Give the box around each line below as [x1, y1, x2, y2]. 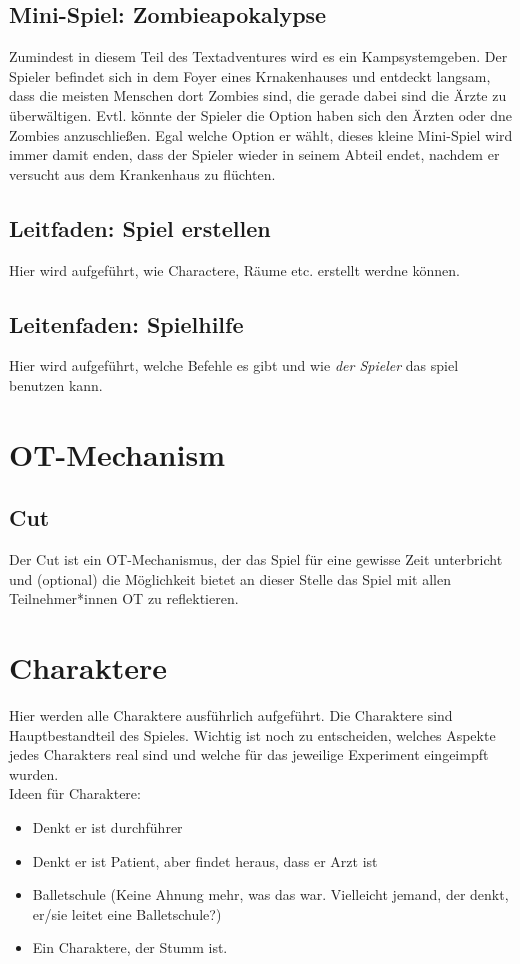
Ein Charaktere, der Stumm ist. [32, 937, 228, 958]
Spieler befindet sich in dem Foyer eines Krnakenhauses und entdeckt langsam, [9, 65, 491, 86]
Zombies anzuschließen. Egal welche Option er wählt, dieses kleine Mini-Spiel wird [9, 124, 513, 145]
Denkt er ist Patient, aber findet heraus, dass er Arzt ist [32, 850, 378, 871]
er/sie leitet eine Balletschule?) [32, 903, 222, 924]
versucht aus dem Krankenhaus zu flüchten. [9, 163, 276, 184]
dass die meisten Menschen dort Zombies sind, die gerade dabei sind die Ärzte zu [9, 85, 507, 106]
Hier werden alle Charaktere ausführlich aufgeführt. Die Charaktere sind [9, 705, 453, 726]
